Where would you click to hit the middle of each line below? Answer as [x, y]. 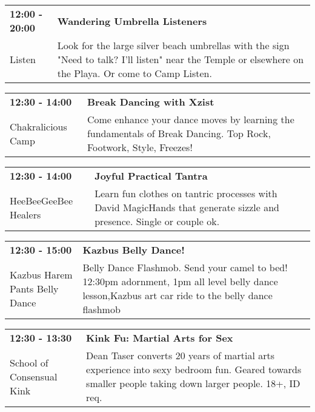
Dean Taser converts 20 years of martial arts [181, 355]
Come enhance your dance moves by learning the [191, 119]
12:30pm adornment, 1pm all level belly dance [180, 281]
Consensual [34, 376]
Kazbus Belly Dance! [134, 250]
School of [29, 362]
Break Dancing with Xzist [151, 102]
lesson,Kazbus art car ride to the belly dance [177, 295]
